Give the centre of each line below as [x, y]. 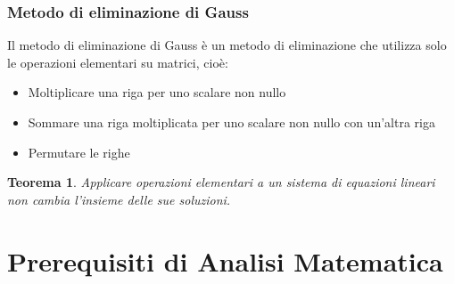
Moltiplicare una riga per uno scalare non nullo [157, 92]
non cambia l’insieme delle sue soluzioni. [119, 199]
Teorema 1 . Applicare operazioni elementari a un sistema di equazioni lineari [221, 182]
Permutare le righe [79, 152]
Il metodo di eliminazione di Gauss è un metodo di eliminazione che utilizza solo [227, 45]
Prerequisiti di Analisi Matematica [225, 260]
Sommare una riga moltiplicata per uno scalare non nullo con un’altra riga [231, 122]
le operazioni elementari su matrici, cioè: [118, 62]
